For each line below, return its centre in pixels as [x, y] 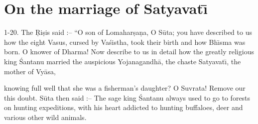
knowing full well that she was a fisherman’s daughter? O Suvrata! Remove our [125, 88]
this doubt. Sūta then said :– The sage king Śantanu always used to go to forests [127, 97]
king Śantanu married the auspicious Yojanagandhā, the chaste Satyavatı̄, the [123, 61]
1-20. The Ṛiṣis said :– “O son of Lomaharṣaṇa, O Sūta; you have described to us [128, 32]
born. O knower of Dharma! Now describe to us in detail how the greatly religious [129, 52]
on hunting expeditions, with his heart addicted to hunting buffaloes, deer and [124, 107]
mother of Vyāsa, [30, 71]
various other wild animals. [45, 117]
